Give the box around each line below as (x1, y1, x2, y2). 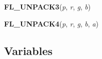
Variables (4, 42, 53, 58)
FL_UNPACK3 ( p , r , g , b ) (4, 1, 91, 11)
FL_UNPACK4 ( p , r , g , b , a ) (4, 18, 98, 28)
